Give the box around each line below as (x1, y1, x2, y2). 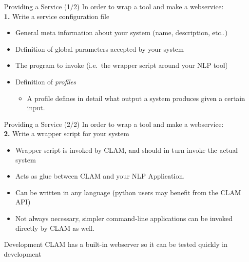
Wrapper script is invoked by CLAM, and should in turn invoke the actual (15, 144, 238, 155)
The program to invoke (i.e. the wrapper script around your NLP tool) (15, 60, 228, 70)
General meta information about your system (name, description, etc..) (15, 27, 228, 38)
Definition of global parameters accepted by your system (15, 43, 184, 54)
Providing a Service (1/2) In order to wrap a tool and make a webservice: (4, 1, 224, 11)
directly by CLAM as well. (15, 222, 95, 233)
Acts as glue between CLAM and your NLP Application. (15, 171, 185, 181)
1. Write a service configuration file (4, 11, 110, 21)
